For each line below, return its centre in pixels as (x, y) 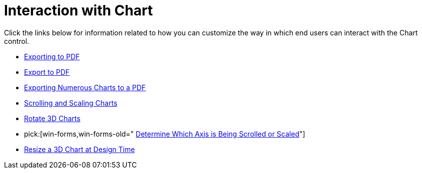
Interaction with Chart (79, 10)
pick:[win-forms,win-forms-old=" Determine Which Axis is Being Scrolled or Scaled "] (165, 134)
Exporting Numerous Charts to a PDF (85, 87)
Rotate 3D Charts (52, 118)
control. (17, 41)
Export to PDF (47, 72)
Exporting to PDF (52, 56)
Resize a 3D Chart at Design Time (80, 149)
